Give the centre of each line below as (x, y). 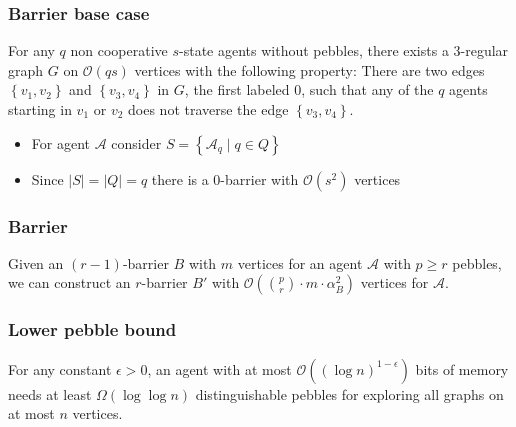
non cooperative (119, 50)
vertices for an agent (300, 262)
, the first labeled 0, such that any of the (309, 89)
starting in (40, 109)
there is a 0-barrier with (225, 178)
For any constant (60, 368)
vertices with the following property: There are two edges (309, 69)
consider (136, 142)
